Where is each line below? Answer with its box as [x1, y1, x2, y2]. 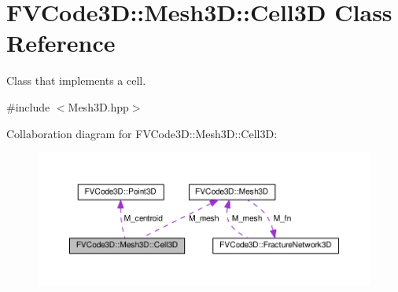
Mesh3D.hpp [68, 98, 129, 115]
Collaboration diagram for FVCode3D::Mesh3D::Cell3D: [6, 125, 278, 141]
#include [6, 98, 50, 115]
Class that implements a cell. [6, 72, 146, 89]
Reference [6, 27, 116, 59]
